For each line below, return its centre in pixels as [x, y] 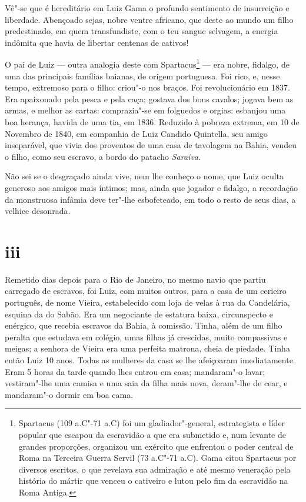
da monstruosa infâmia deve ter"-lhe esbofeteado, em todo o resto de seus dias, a [150, 199]
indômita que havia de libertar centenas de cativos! [97, 42]
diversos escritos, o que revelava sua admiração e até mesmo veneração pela [154, 469]
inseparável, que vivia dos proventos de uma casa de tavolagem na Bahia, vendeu [151, 145]
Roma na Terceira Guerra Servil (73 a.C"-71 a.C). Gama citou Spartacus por [157, 458]
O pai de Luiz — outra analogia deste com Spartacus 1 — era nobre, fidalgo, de [147, 63]
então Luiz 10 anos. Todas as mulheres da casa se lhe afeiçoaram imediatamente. [150, 360]
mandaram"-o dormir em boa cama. [69, 394]
